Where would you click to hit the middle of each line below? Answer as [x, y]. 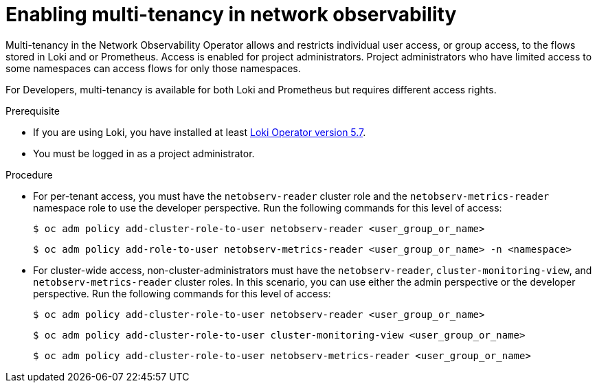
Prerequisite [33, 111]
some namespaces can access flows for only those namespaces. [153, 68]
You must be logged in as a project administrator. [144, 153]
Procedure [29, 174]
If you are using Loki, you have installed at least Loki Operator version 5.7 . [200, 132]
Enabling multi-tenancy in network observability [231, 14]
